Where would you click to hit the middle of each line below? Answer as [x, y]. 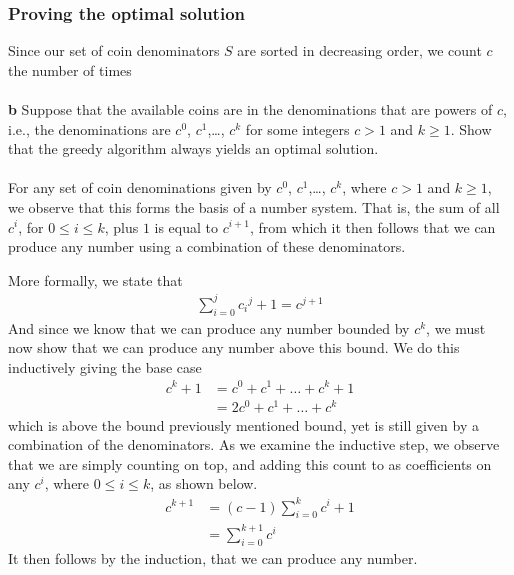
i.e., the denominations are [89, 128]
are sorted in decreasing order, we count [359, 50]
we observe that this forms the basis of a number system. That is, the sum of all [254, 206]
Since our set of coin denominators [114, 50]
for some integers [297, 128]
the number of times [70, 69]
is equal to [186, 226]
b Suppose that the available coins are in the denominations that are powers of [250, 109]
